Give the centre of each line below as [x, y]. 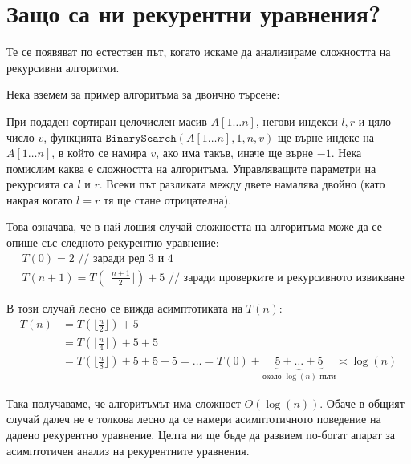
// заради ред [112, 258]
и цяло [374, 121]
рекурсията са [40, 184]
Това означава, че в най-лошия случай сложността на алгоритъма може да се [194, 226]
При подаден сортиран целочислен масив [107, 121]
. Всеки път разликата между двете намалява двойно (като [242, 184]
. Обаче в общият [362, 403]
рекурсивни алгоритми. [63, 67]
